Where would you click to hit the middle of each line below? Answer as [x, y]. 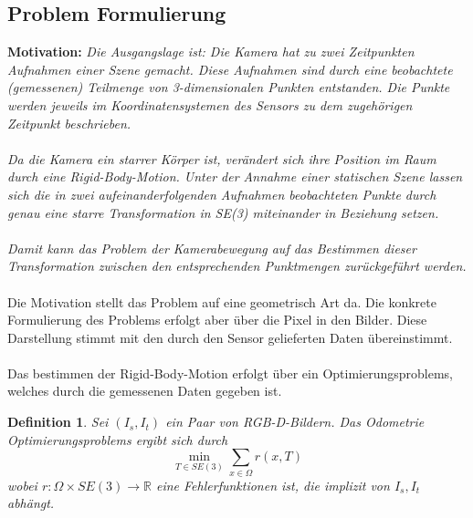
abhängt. [31, 503]
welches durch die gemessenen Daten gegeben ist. [145, 391]
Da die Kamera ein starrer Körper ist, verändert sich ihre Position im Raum [222, 158]
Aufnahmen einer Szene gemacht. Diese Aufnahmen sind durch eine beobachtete [230, 69]
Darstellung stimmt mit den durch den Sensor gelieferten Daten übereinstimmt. [230, 337]
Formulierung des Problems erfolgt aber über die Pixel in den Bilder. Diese [217, 320]
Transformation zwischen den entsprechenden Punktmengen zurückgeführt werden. [237, 266]
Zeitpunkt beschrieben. [69, 123]
